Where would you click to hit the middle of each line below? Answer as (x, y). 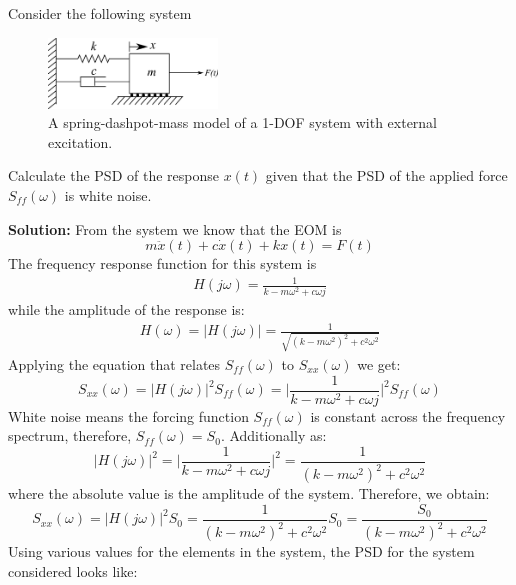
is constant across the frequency (408, 415)
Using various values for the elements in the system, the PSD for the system (241, 551)
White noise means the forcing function (128, 415)
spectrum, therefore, (70, 435)
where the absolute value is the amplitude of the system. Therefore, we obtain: (249, 493)
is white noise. (108, 194)
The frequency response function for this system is (162, 263)
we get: (379, 363)
